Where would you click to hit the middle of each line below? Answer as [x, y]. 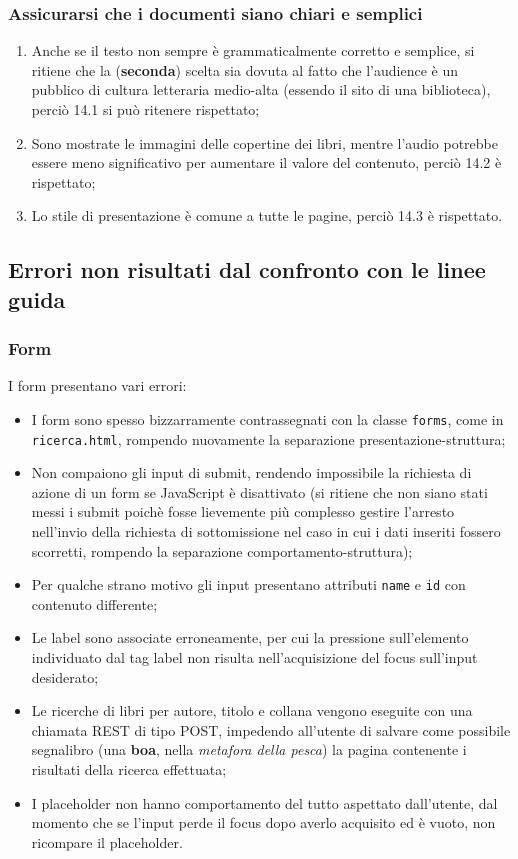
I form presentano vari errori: [97, 385]
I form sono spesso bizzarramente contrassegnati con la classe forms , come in [267, 418]
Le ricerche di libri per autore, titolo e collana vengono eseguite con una [252, 710]
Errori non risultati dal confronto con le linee [247, 269]
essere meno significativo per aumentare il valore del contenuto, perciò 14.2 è [266, 162]
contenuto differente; [94, 603]
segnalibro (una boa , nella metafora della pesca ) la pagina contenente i [249, 749]
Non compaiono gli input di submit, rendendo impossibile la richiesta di [251, 472]
